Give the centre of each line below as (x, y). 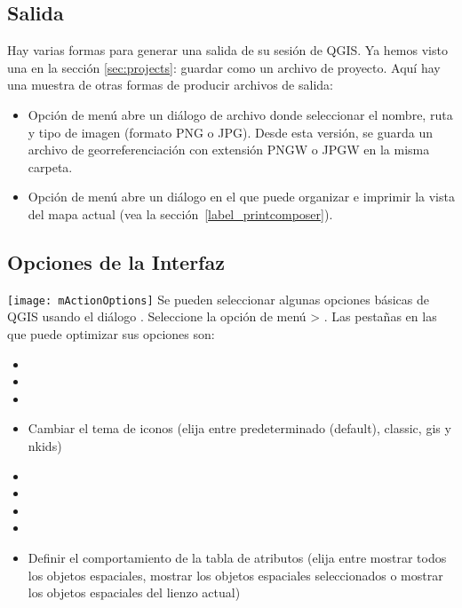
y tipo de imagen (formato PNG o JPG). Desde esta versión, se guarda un (231, 132)
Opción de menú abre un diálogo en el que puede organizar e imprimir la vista (241, 197)
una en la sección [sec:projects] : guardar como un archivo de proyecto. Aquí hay (224, 67)
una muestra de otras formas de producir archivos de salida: (170, 85)
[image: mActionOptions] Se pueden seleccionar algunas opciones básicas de (218, 299)
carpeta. (50, 166)
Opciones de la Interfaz (116, 261)
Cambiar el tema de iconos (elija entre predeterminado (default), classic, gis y (239, 428)
